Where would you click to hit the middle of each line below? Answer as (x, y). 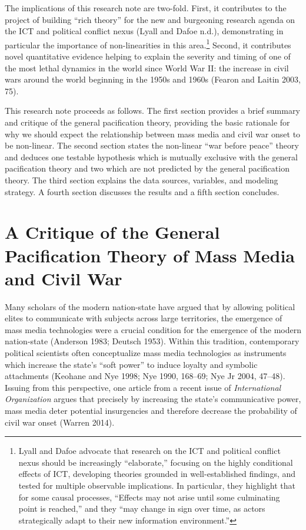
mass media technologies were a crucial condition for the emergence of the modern (153, 329)
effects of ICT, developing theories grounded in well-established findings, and (157, 474)
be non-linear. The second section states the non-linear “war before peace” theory (152, 145)
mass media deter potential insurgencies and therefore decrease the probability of (151, 410)
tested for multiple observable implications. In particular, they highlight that (157, 485)
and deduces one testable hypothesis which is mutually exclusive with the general (151, 157)
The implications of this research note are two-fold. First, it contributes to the (146, 8)
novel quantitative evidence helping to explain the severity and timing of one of (148, 56)
